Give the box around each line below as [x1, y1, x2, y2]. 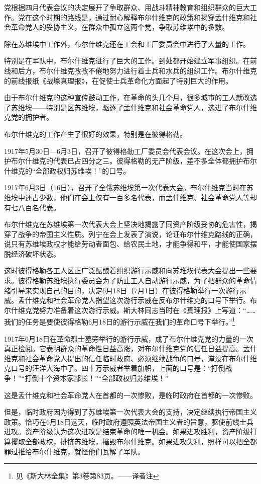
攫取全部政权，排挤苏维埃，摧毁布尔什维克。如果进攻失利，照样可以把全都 [11, 436, 257, 447]
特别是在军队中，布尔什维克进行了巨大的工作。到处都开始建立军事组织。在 [4, 55, 250, 66]
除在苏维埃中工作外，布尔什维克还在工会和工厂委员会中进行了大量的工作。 [4, 38, 250, 49]
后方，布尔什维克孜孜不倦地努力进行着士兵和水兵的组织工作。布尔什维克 [18, 65, 257, 75]
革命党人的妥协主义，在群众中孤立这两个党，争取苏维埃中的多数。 [11, 22, 229, 32]
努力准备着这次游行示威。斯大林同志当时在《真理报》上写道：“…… [39, 304, 256, 315]
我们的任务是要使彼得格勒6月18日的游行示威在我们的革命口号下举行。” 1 [4, 315, 235, 327]
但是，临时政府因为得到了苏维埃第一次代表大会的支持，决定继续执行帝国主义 [4, 407, 257, 417]
